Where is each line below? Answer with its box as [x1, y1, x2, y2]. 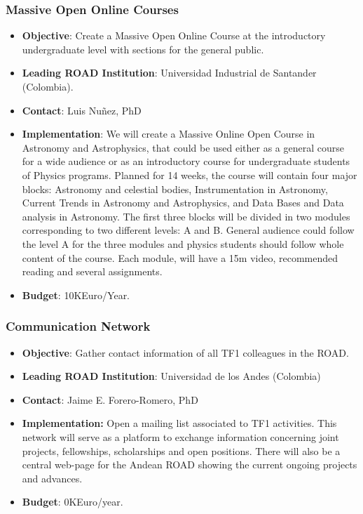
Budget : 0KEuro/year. [22, 494, 123, 509]
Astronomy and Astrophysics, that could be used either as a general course [22, 140, 345, 154]
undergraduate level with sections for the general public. [22, 41, 264, 56]
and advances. [22, 470, 83, 485]
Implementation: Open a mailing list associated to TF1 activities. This [22, 416, 337, 430]
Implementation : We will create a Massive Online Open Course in [22, 126, 315, 141]
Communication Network [6, 317, 151, 335]
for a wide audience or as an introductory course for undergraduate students [22, 154, 350, 169]
